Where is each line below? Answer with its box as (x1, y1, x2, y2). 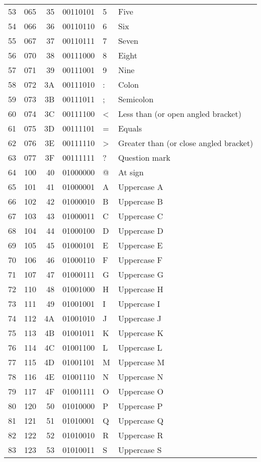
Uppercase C (118, 210, 163, 222)
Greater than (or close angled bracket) (118, 137, 253, 149)
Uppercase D (118, 225, 163, 236)
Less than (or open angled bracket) (118, 108, 241, 119)
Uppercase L (118, 342, 162, 353)
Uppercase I (118, 298, 160, 309)
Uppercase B (118, 195, 163, 207)
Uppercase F (118, 254, 162, 266)
